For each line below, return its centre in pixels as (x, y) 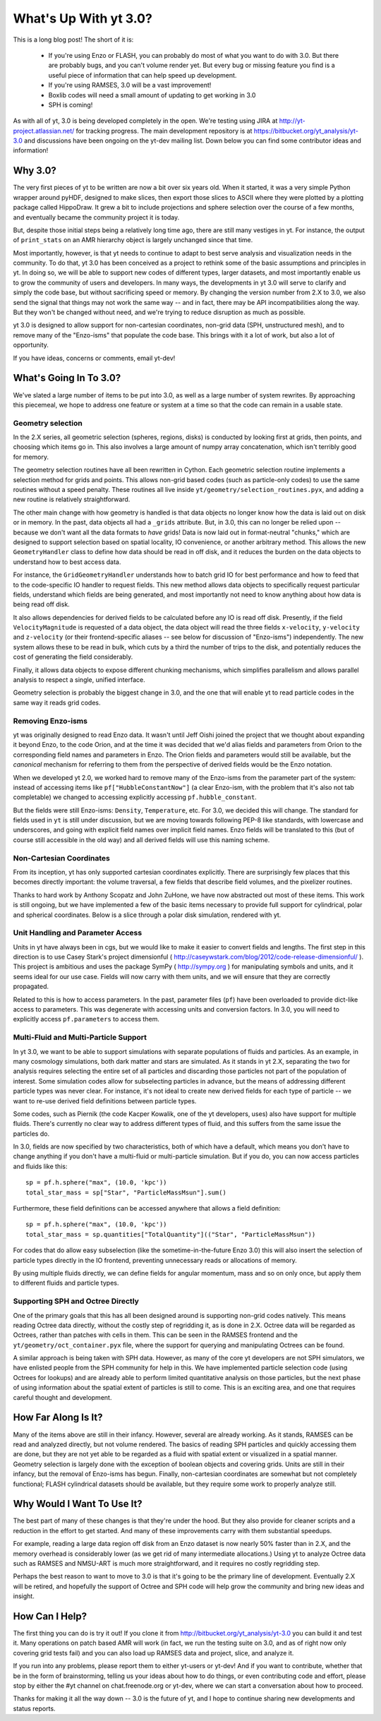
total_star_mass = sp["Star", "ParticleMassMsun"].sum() (126, 1192)
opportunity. (31, 345)
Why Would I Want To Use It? (78, 1504)
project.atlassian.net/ (44, 131)
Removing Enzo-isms (50, 721)
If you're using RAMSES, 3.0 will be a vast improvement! (130, 85)
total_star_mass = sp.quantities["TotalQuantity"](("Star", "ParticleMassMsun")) (171, 1234)
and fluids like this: (40, 1166)
